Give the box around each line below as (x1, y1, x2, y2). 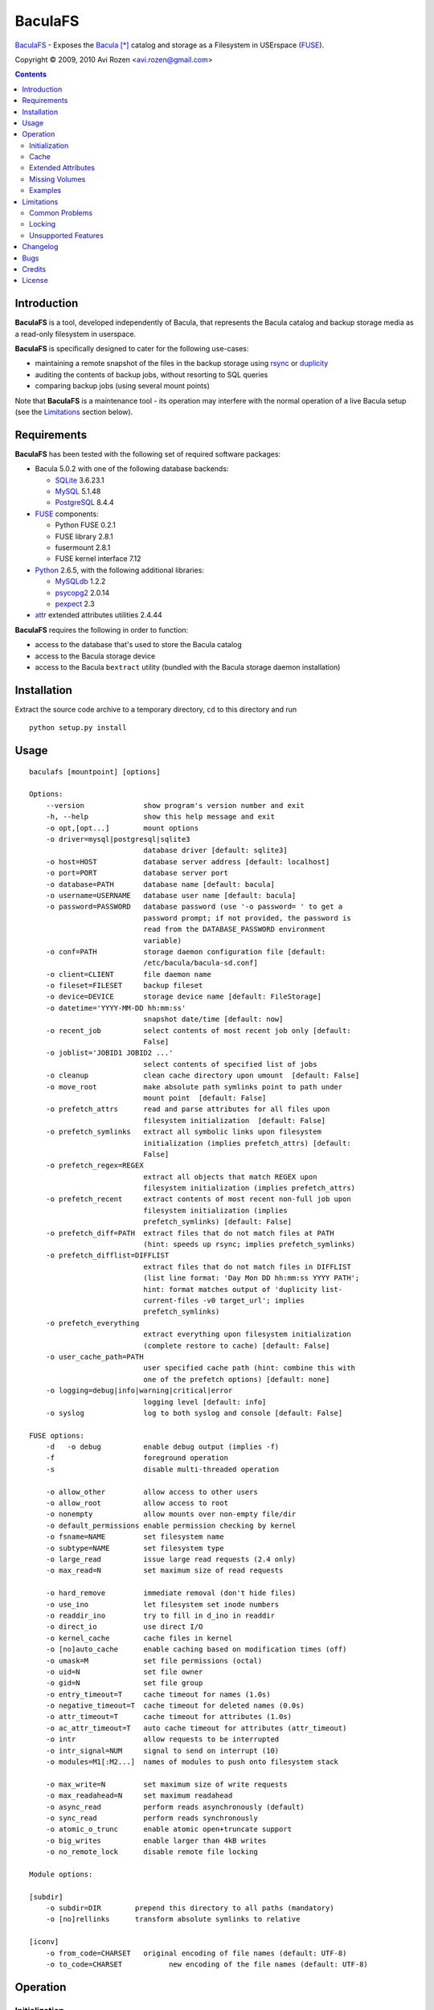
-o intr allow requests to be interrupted (45, 1735, 280, 1744)
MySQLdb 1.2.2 (55, 576, 106, 586)
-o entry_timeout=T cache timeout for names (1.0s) (45, 1689, 271, 1699)
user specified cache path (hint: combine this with (143, 1364, 356, 1372)
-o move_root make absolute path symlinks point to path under (45, 1082, 343, 1091)
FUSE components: (35, 509, 100, 519)
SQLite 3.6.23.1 (55, 475, 104, 485)
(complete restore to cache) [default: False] (143, 1341, 330, 1350)
